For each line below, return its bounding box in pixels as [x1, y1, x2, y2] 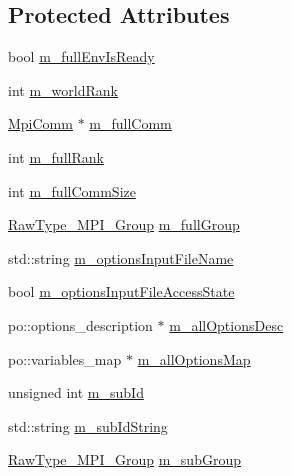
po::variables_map [8, 348, 122, 369]
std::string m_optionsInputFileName [8, 247, 234, 268]
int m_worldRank [8, 79, 118, 100]
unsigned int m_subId [8, 382, 144, 403]
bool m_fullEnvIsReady [8, 46, 155, 67]
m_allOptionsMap [137, 348, 251, 369]
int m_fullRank [8, 146, 104, 167]
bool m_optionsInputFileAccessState [8, 281, 235, 302]
